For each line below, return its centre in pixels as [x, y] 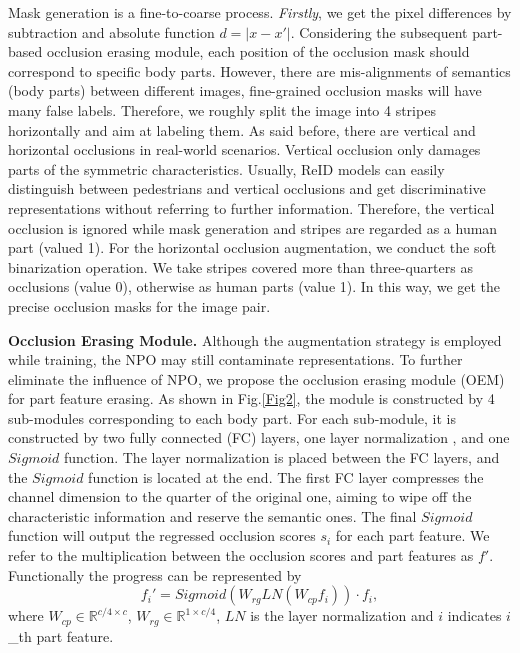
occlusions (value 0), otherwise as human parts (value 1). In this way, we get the [254, 286]
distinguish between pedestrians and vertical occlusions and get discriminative [247, 188]
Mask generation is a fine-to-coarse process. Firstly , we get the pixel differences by [260, 12]
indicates [474, 615]
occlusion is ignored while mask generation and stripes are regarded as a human [253, 227]
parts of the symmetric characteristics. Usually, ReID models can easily [226, 168]
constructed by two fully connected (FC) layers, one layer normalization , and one [259, 437]
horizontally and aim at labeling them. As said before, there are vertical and [242, 129]
